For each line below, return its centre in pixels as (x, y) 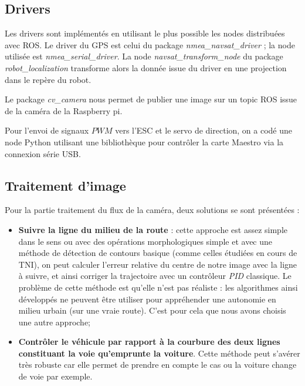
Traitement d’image (65, 185)
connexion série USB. (43, 153)
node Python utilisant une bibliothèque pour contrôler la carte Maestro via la (144, 142)
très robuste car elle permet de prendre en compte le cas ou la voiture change (157, 365)
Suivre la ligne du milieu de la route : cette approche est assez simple (153, 229)
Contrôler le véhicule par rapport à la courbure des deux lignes (149, 342)
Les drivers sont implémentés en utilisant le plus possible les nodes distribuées (145, 33)
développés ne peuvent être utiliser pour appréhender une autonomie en (147, 299)
